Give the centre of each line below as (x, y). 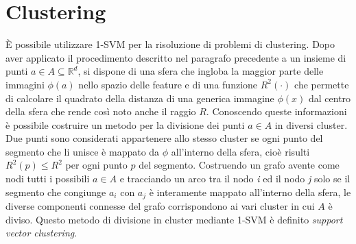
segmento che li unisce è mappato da (83, 151)
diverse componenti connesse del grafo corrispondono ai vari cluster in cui (160, 206)
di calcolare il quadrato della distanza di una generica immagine (140, 98)
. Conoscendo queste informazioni (276, 111)
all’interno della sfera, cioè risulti (240, 151)
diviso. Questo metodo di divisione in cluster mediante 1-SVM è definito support (174, 219)
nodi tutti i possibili (48, 179)
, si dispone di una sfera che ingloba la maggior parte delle (201, 71)
